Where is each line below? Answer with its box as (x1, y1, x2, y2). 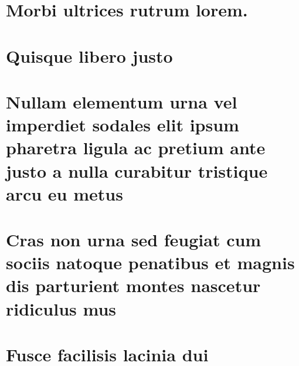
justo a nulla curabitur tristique (6, 158, 268, 182)
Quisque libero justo (6, 43, 173, 67)
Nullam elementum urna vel (6, 89, 237, 113)
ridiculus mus (6, 296, 117, 320)
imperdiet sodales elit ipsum (6, 113, 239, 137)
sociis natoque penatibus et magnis (6, 250, 295, 274)
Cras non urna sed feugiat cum (6, 228, 261, 252)
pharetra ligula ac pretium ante (6, 135, 266, 160)
